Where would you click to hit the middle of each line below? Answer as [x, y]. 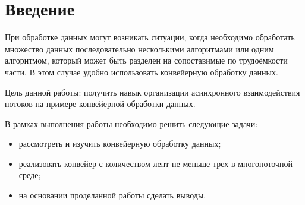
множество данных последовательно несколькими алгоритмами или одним [139, 48]
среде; [30, 175]
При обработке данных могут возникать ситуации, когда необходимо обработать [150, 37]
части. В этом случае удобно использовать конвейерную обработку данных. [142, 72]
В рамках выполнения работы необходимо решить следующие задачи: [131, 123]
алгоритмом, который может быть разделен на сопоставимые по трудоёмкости [146, 60]
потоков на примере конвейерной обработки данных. [100, 104]
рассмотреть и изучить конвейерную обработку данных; [120, 143]
